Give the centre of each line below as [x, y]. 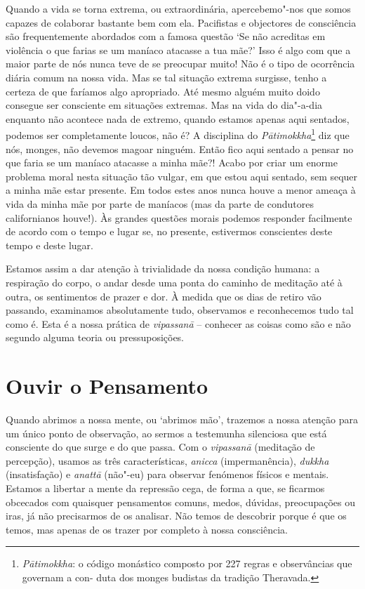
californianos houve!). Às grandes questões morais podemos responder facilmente [179, 217]
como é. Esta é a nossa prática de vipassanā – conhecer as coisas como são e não [178, 323]
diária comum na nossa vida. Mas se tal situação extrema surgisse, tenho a [166, 77]
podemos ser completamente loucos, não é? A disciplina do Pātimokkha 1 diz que [178, 134]
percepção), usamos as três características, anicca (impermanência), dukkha [167, 460]
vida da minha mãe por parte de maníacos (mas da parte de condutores [160, 203]
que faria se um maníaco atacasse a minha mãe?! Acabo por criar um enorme [172, 163]
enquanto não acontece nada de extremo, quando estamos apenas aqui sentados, [178, 118]
